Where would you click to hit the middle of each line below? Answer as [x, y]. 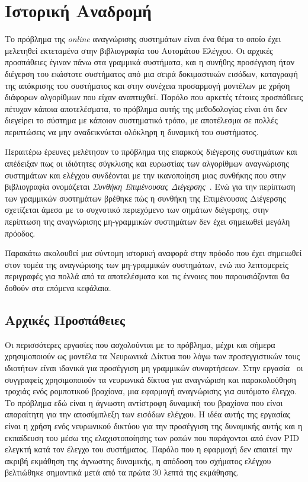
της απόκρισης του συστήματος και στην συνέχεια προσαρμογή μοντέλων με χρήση [147, 85]
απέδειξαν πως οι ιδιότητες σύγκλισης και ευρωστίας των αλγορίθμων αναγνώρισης [147, 163]
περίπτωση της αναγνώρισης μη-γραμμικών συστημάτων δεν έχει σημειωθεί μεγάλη [147, 221]
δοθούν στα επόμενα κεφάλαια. [58, 288]
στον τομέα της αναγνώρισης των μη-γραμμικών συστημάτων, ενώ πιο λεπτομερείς [147, 264]
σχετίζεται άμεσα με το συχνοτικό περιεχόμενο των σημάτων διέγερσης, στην [137, 210]
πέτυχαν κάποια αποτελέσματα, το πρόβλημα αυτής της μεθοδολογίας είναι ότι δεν [146, 108]
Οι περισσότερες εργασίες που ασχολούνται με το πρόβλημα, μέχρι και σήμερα [140, 344]
